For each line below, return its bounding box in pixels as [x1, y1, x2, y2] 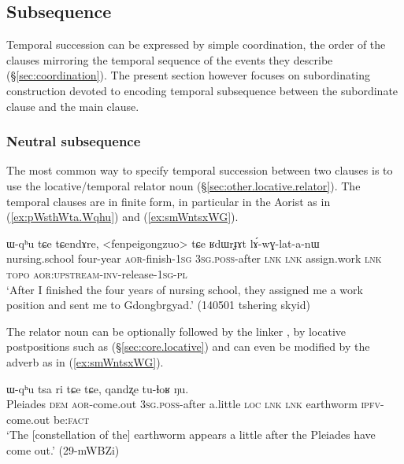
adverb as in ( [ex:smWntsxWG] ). [6, 353, 164, 370]
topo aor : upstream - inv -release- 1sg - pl [6, 265, 187, 282]
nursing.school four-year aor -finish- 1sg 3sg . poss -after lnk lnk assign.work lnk [6, 250, 382, 267]
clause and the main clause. [6, 98, 139, 114]
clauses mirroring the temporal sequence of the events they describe [6, 51, 333, 68]
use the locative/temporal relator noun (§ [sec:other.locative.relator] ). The [6, 177, 361, 193]
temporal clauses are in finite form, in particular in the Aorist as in [6, 193, 331, 209]
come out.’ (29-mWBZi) [6, 441, 120, 458]
